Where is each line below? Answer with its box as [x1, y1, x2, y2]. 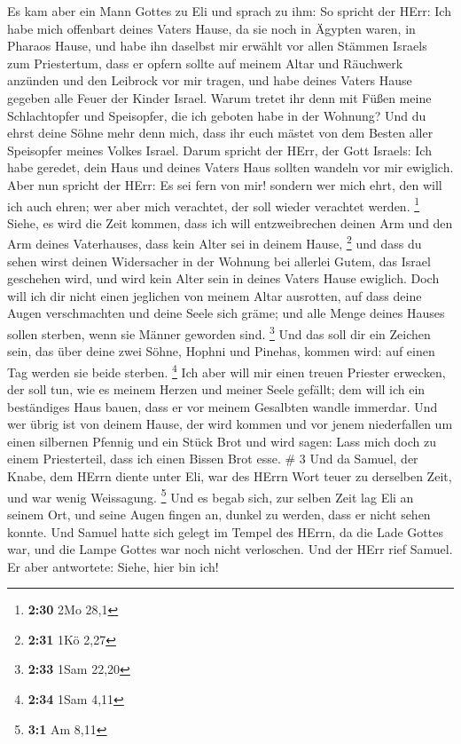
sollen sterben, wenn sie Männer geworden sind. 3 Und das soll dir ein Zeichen [7, 322, 431, 343]
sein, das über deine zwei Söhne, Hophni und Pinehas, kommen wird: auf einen [7, 342, 435, 360]
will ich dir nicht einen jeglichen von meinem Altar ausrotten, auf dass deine [7, 286, 422, 305]
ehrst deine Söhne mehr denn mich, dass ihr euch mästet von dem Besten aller [7, 123, 434, 142]
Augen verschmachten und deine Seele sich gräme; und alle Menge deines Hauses [7, 304, 445, 322]
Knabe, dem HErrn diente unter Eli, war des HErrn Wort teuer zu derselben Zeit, [7, 467, 452, 486]
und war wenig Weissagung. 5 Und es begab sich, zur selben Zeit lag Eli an [7, 485, 414, 506]
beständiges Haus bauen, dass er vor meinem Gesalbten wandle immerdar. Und [7, 397, 438, 416]
